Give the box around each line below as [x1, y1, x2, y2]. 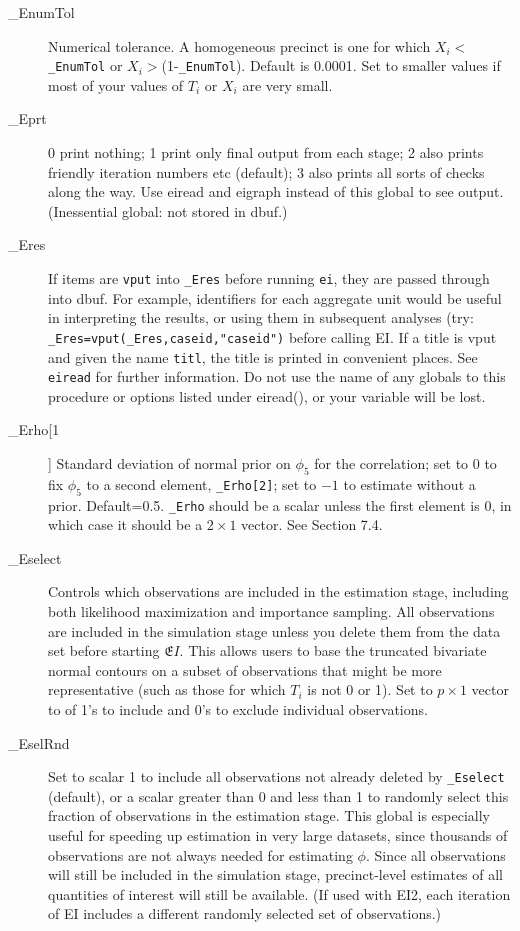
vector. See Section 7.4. [241, 514, 383, 535]
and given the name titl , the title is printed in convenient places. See [48, 346, 478, 367]
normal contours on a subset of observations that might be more [48, 659, 442, 680]
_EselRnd [8, 732, 70, 753]
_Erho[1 [8, 419, 60, 440]
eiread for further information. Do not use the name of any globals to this [48, 366, 506, 387]
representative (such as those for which [48, 679, 286, 700]
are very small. [242, 74, 333, 95]
